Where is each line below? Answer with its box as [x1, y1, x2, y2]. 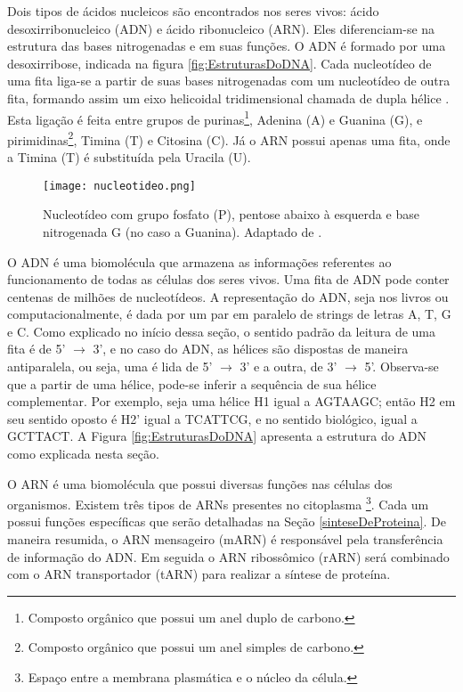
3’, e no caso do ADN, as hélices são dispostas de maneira [93, 339, 409, 358]
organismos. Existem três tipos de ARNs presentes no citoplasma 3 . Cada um [7, 493, 429, 513]
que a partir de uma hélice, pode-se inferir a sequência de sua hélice [7, 374, 377, 393]
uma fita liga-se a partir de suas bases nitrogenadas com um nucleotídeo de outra [7, 71, 451, 90]
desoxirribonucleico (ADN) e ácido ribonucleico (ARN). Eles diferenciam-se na [7, 19, 435, 37]
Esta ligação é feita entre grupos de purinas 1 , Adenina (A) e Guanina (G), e [7, 107, 423, 128]
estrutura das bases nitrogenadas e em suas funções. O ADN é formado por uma [7, 37, 446, 55]
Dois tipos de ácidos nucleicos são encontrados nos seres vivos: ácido [7, 2, 379, 20]
